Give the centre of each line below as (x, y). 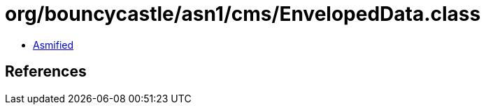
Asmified (53, 45)
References (46, 72)
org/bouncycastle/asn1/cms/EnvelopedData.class (243, 14)
